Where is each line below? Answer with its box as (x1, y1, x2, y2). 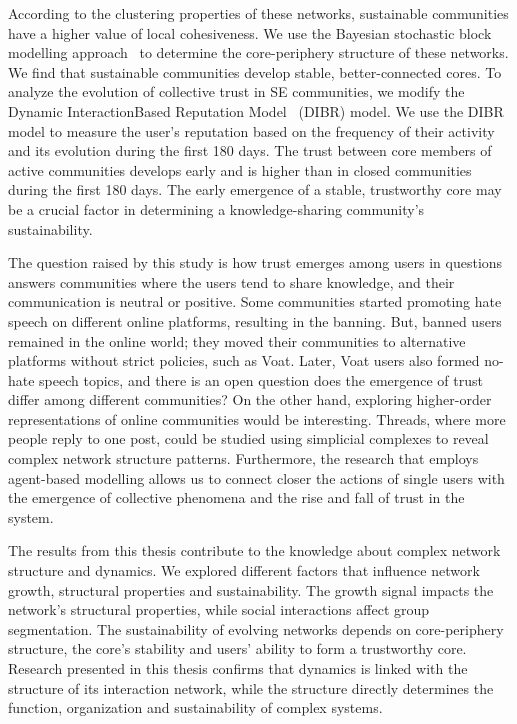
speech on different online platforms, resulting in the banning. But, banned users (8, 310, 502, 331)
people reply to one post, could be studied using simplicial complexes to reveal (8, 428, 489, 449)
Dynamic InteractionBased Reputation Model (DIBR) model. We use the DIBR (8, 100, 504, 121)
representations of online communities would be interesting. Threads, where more (8, 408, 506, 429)
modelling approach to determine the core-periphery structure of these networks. (8, 42, 509, 63)
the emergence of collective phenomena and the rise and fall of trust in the (8, 487, 465, 508)
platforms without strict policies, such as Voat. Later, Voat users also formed (8, 350, 480, 371)
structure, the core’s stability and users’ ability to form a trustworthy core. (8, 638, 467, 659)
